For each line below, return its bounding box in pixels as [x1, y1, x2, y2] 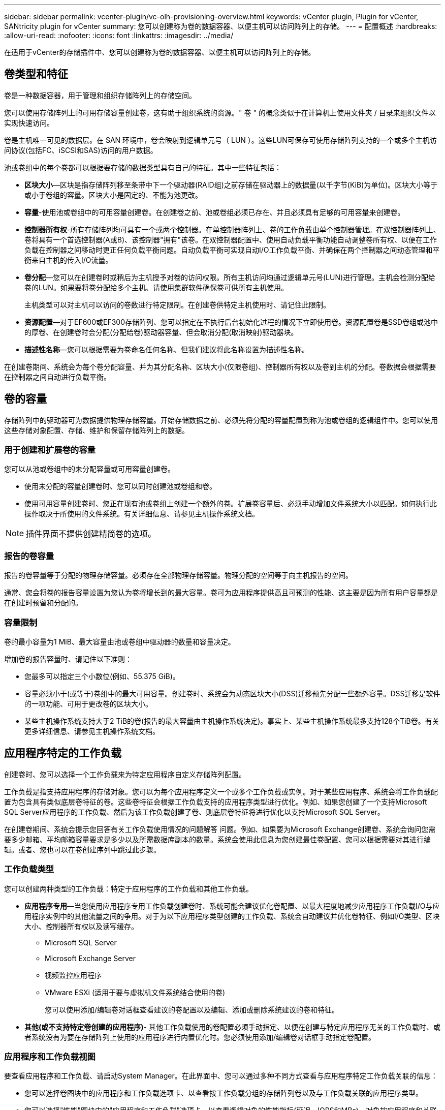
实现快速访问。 [4, 118, 54, 127]
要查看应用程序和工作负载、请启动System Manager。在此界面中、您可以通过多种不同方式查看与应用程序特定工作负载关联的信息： [4, 1071, 438, 1081]
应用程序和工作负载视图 [4, 1051, 96, 1062]
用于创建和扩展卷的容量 [4, 445, 96, 455]
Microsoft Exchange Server [45, 953, 136, 963]
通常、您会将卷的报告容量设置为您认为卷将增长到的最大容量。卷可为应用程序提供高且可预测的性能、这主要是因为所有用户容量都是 [4, 588, 438, 597]
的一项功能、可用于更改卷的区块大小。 [24, 699, 152, 708]
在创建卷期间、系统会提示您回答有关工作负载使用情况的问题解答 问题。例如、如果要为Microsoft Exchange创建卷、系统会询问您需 [4, 824, 436, 834]
